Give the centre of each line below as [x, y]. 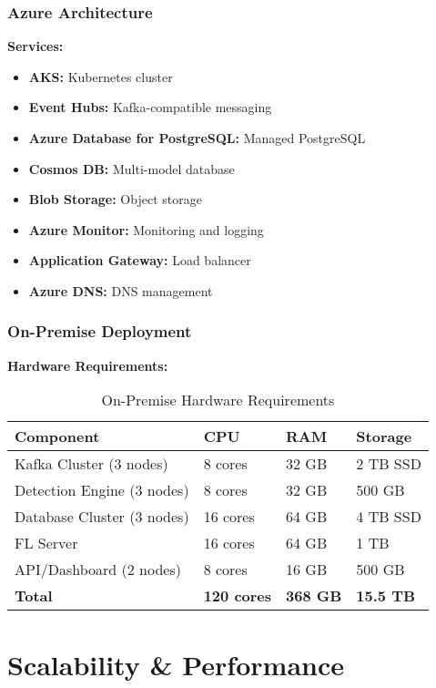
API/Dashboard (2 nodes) [98, 570]
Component [57, 436]
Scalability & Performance [176, 664]
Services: [35, 46]
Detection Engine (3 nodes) [102, 490]
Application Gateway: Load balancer [140, 260]
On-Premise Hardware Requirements [218, 400]
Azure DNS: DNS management [121, 290]
